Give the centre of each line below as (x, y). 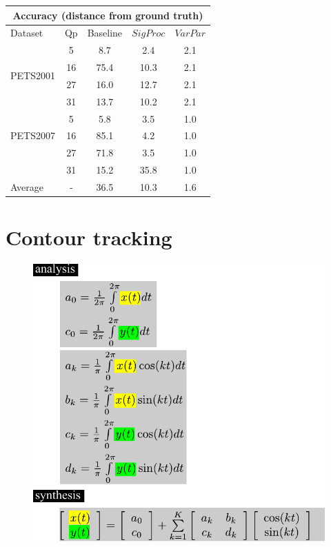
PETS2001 (33, 75)
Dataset (27, 33)
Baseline (105, 33)
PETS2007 (33, 135)
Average (27, 186)
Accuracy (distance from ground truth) (108, 15)
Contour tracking (89, 237)
